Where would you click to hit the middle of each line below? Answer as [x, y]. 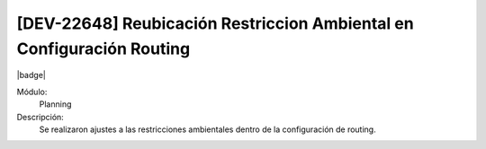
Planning [55, 104]
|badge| [31, 75]
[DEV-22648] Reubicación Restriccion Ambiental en [215, 23]
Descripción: [40, 117]
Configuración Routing [103, 48]
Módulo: [32, 92]
